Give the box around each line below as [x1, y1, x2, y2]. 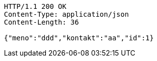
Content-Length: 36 [4, 18, 79, 26]
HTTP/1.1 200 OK [4, 2, 67, 10]
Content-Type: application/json [4, 10, 129, 18]
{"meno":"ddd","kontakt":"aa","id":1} [4, 34, 154, 42]
